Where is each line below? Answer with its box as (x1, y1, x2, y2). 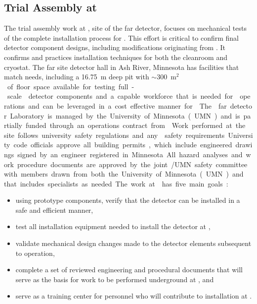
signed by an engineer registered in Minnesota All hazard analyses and (17, 149, 243, 159)
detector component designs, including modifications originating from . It (4, 42, 225, 53)
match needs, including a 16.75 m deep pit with (4, 71, 149, 82)
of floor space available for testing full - (7, 81, 134, 91)
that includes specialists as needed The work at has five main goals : (4, 178, 228, 188)
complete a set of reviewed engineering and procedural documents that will (15, 264, 243, 275)
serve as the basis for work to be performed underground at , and (15, 274, 214, 284)
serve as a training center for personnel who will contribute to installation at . (15, 291, 252, 301)
